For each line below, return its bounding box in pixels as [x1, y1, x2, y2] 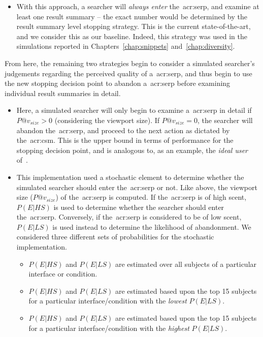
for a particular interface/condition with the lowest [28, 295, 187, 306]
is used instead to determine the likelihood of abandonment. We [52, 221, 251, 232]
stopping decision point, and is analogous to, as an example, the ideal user [16, 144, 248, 155]
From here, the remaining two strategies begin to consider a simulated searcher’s [5, 57, 255, 68]
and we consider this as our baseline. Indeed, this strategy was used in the [16, 30, 247, 41]
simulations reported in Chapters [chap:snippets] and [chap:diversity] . [16, 41, 235, 51]
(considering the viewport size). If [54, 114, 160, 125]
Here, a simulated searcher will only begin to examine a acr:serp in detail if [16, 105, 252, 115]
